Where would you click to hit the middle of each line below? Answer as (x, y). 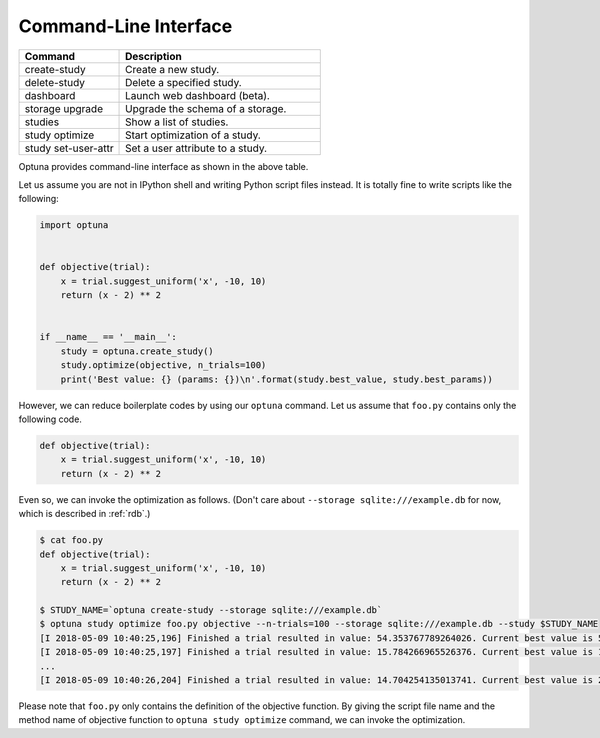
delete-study (54, 82)
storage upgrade (64, 108)
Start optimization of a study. (193, 135)
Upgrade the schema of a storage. (206, 108)
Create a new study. (172, 69)
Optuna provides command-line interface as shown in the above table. (163, 166)
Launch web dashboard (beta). (197, 95)
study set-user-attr (69, 148)
